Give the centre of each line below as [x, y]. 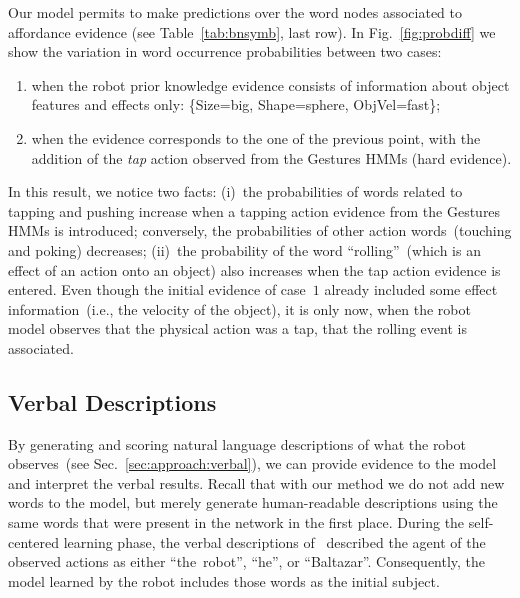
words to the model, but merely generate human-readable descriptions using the [253, 502]
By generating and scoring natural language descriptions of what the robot [237, 443]
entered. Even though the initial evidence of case [157, 289]
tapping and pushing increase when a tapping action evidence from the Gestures [254, 210]
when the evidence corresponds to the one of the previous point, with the [256, 137]
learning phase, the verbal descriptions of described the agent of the [274, 541]
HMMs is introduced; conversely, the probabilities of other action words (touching [260, 230]
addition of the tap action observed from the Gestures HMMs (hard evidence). [271, 157]
